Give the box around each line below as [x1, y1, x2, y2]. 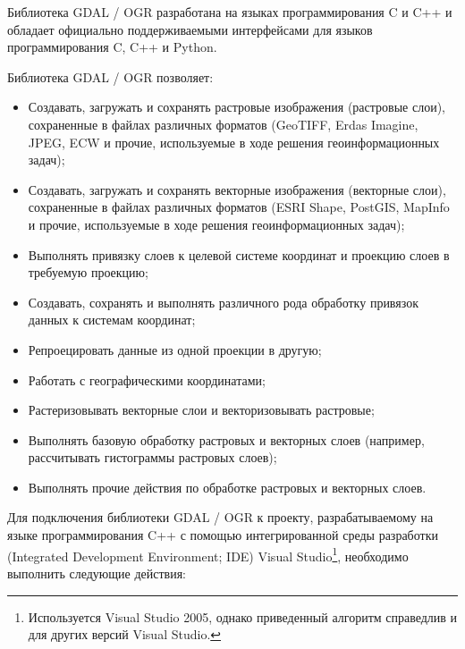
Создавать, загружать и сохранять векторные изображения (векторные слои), [28, 180, 446, 198]
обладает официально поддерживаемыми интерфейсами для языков [7, 20, 373, 38]
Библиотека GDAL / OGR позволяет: [7, 67, 214, 86]
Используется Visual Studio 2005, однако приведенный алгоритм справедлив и [28, 607, 458, 626]
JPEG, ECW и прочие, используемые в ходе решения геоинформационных [28, 132, 440, 151]
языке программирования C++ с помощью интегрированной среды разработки [7, 526, 438, 544]
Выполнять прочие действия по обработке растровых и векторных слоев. [28, 477, 427, 496]
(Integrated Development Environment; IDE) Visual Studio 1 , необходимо [7, 544, 409, 565]
